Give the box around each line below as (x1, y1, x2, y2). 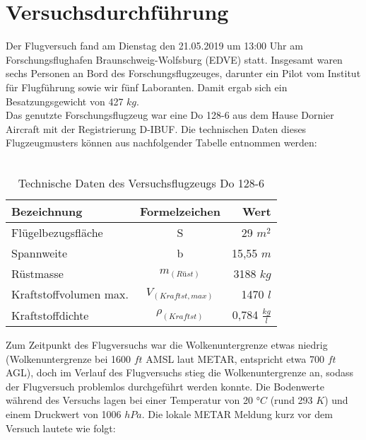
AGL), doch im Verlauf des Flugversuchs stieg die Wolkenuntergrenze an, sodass (6, 365, 353, 380)
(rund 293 (270, 393, 313, 407)
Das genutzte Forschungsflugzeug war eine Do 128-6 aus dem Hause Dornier (6, 108, 334, 122)
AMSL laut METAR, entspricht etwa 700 (146, 351, 325, 366)
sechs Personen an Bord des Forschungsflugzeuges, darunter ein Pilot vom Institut (6, 66, 361, 81)
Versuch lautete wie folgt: (6, 420, 116, 435)
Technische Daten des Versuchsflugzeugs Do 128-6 (18, 175, 265, 192)
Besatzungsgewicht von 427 (6, 93, 124, 108)
